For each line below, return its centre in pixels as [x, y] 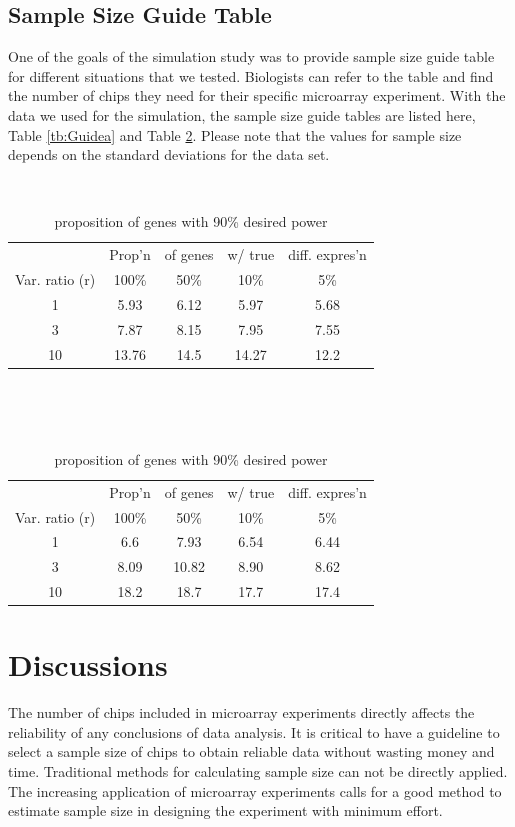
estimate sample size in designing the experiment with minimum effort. [225, 810]
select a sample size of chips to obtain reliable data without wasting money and [251, 751]
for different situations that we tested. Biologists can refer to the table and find [251, 75]
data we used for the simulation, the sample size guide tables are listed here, [242, 114]
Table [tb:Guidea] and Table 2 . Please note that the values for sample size [235, 134]
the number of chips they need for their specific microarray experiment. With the [257, 95]
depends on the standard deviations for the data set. [169, 154]
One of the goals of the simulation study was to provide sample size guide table [251, 56]
